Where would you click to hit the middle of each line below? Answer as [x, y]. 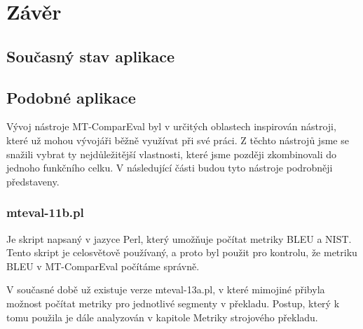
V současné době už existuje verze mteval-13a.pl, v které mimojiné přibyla [166, 289]
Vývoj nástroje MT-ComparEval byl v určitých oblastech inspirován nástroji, [171, 126]
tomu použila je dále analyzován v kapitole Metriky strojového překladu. [162, 317]
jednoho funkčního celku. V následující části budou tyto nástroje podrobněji [170, 168]
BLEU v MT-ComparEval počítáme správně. [103, 266]
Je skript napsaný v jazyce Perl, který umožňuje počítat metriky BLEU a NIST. [179, 238]
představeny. [33, 181]
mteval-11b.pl [45, 212]
